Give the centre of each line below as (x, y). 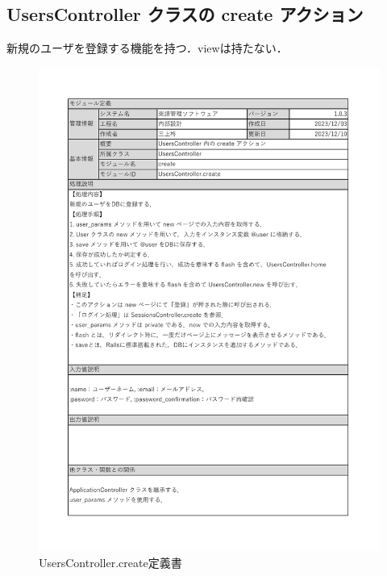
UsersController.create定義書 (110, 563)
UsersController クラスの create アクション (185, 14)
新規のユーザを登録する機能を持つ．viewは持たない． (147, 48)
